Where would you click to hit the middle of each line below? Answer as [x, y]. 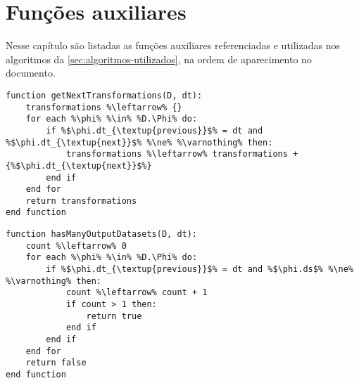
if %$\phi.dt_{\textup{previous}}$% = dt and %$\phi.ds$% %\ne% [200, 270]
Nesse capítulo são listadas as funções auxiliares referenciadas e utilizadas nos [173, 45]
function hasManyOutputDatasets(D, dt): [102, 234]
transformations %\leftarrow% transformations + [182, 154]
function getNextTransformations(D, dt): [104, 95]
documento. [31, 73]
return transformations [81, 201]
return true [114, 316]
